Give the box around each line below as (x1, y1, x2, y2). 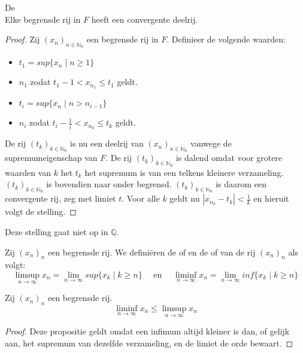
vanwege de (190, 137, 232, 150)
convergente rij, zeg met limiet (5, 192, 116, 205)
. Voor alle (122, 192, 160, 205)
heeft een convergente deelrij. (91, 13, 198, 25)
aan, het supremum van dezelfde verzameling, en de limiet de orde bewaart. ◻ (5, 336, 293, 349)
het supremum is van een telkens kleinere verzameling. (84, 166, 284, 178)
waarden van (5, 166, 51, 178)
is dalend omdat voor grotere (175, 151, 283, 164)
